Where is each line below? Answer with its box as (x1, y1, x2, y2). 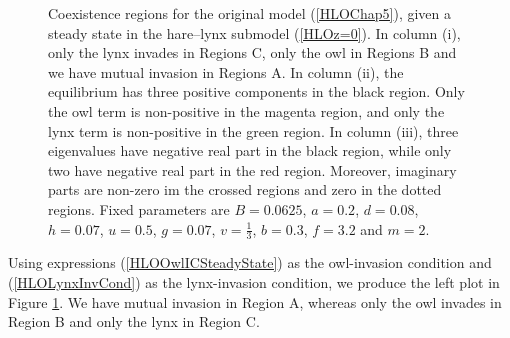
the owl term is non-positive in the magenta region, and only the (48, 100, 445, 121)
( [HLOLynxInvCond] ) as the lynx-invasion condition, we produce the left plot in (8, 271, 500, 292)
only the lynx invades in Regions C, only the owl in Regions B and (48, 42, 457, 63)
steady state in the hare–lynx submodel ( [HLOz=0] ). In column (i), (48, 22, 461, 43)
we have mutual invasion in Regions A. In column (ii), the (48, 61, 404, 82)
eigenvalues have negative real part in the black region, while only (48, 140, 452, 161)
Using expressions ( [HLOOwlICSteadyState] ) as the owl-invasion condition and (8, 252, 492, 273)
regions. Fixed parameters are (48, 198, 230, 219)
